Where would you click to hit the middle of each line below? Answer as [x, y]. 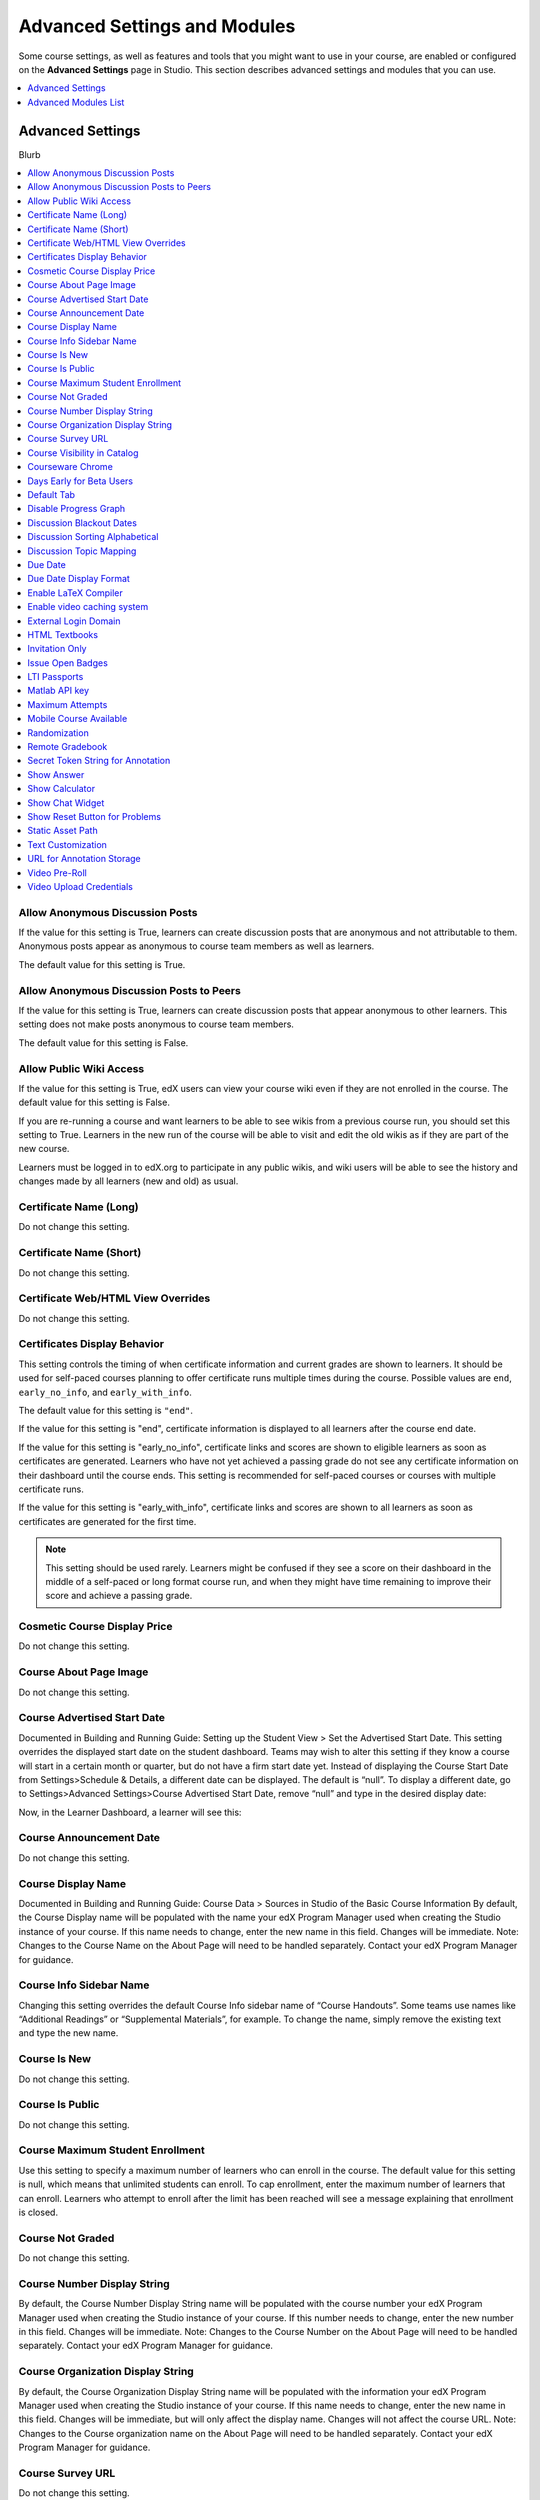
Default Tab [51, 494]
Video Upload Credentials [80, 886]
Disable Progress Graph [76, 509]
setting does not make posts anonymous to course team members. [156, 1024]
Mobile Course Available [77, 719]
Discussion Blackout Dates [82, 522]
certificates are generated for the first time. [107, 1521]
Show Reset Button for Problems [94, 816]
